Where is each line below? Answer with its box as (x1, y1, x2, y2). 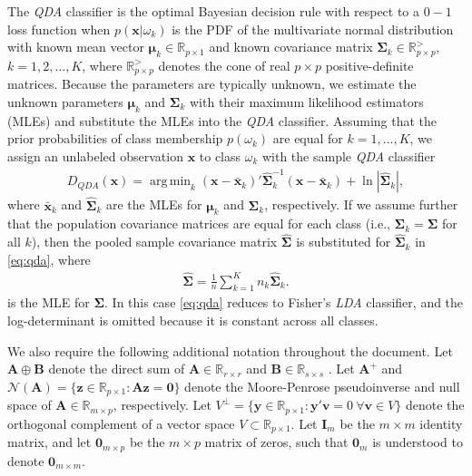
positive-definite (325, 55, 414, 74)
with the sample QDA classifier (261, 147, 436, 166)
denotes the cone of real (158, 55, 290, 74)
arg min (149, 175, 192, 189)
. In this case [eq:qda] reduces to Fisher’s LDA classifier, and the (104, 293, 464, 312)
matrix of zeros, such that (204, 432, 349, 452)
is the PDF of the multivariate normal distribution (172, 19, 454, 38)
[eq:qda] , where (7, 249, 91, 268)
